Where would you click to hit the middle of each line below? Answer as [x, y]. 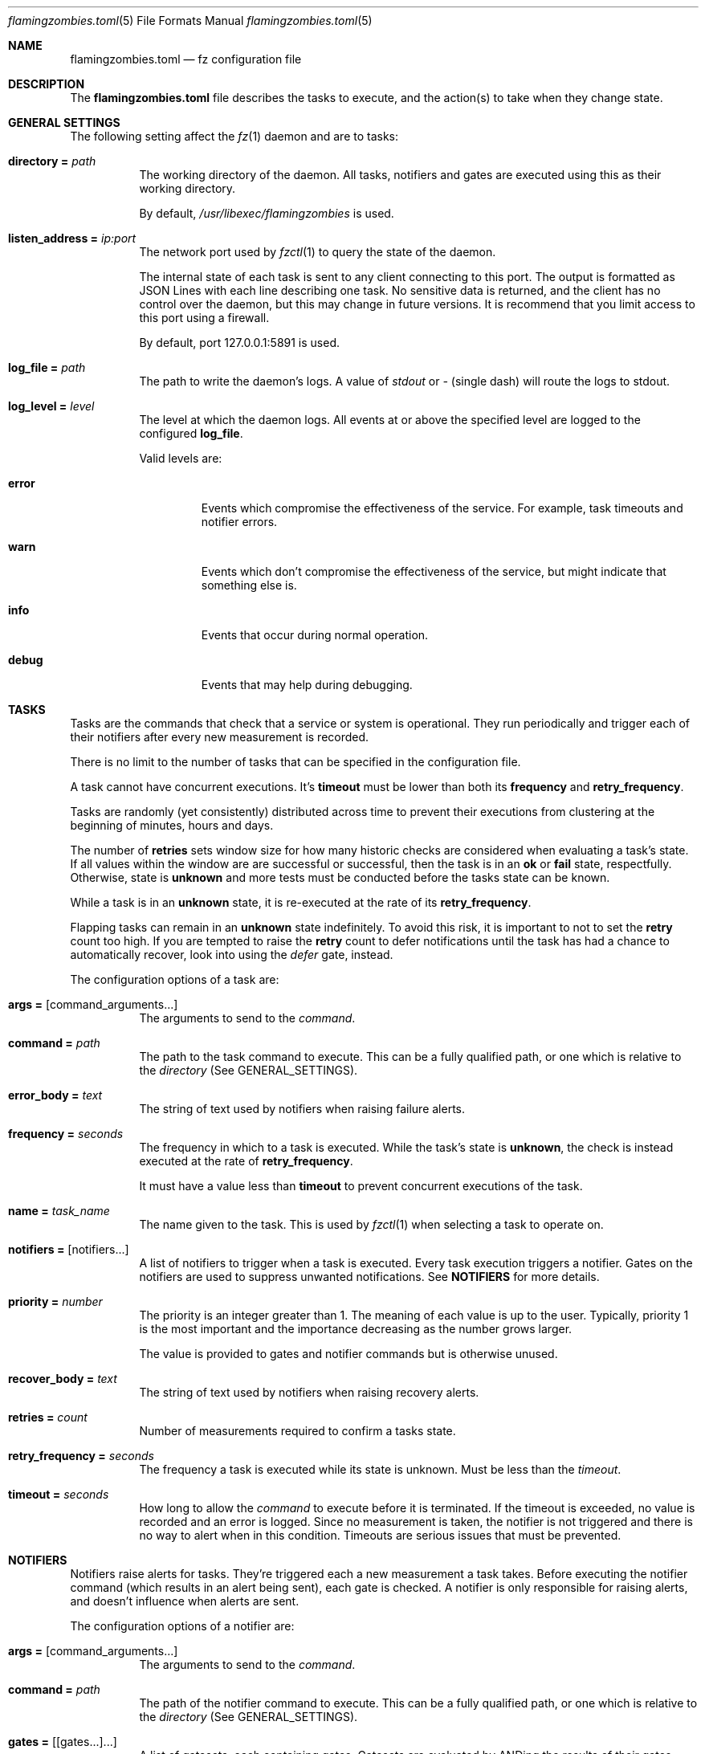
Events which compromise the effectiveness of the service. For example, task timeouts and [442, 508]
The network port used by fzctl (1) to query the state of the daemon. [318, 252]
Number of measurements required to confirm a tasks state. [297, 1431]
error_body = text [55, 1095]
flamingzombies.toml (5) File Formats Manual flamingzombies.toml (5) [190, 20]
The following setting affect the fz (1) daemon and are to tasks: [234, 136]
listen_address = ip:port [72, 238]
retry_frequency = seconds [81, 1456]
